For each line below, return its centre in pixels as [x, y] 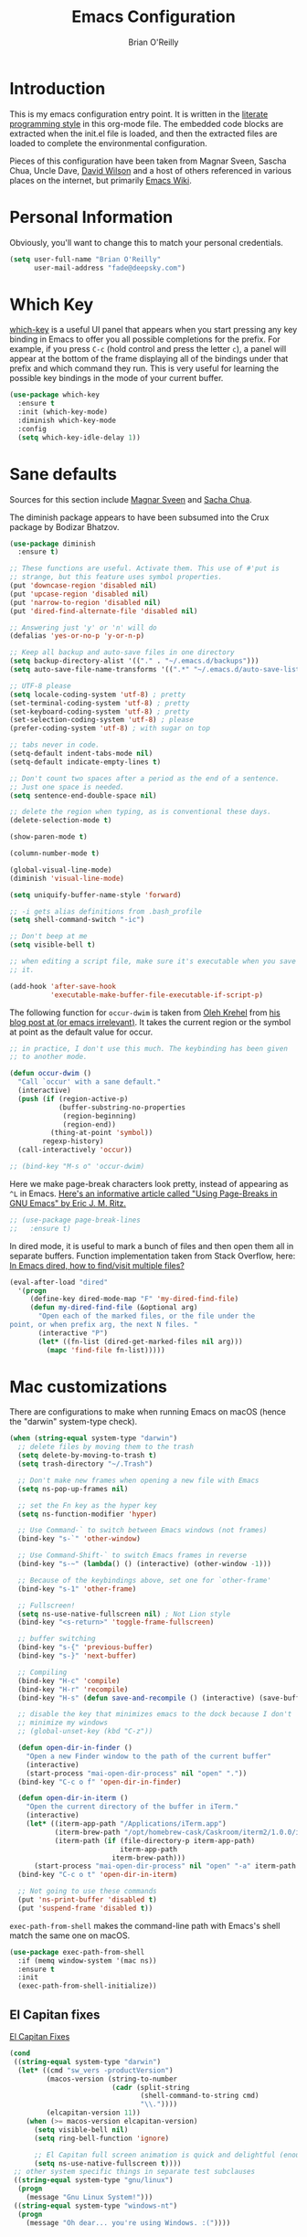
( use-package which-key [55, 395]
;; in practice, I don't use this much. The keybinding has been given [148, 1048]
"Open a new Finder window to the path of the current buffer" [149, 1756]
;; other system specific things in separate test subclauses [134, 2172]
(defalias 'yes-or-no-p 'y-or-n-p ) [77, 636]
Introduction [58, 88]
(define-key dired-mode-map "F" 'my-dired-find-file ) [134, 1299]
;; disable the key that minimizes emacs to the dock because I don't [155, 1714]
